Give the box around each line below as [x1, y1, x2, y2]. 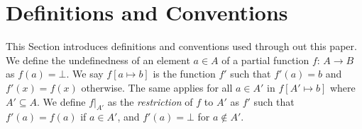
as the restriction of [107, 94, 193, 109]
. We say [66, 66, 104, 81]
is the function [153, 66, 216, 81]
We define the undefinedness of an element [6, 52, 190, 67]
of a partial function [221, 52, 309, 67]
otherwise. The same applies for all [81, 80, 233, 94]
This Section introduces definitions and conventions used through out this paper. [6, 39, 357, 54]
